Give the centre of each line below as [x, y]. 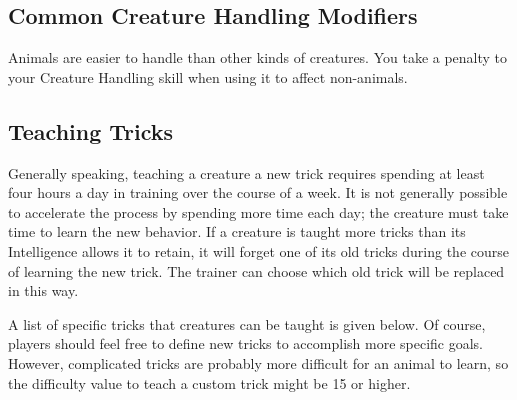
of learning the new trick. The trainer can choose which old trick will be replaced [256, 270]
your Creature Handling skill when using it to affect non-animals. [208, 76]
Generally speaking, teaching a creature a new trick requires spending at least [246, 172]
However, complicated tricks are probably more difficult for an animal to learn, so [258, 362]
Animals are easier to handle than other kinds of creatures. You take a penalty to [258, 57]
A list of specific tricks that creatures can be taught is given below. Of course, [247, 323]
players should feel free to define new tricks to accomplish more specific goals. [246, 343]
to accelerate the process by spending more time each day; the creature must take [258, 211]
